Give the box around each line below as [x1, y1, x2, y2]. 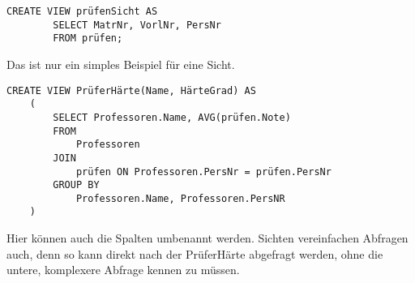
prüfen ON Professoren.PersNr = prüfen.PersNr [75, 165, 332, 178]
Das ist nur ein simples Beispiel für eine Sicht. [6, 55, 235, 72]
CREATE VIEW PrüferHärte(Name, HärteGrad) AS [6, 84, 256, 96]
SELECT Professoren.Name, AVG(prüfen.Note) [53, 111, 291, 123]
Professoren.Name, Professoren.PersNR [75, 192, 285, 204]
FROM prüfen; [53, 32, 123, 45]
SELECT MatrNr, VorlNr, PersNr [53, 19, 221, 31]
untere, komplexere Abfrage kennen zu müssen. [6, 261, 240, 278]
